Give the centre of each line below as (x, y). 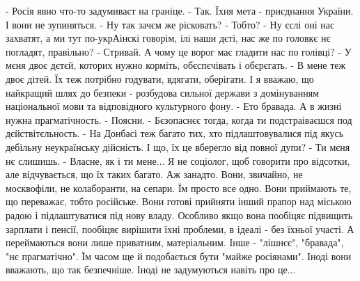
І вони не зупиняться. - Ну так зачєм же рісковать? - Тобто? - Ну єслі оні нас (170, 24)
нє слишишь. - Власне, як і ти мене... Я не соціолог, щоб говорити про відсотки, (178, 160)
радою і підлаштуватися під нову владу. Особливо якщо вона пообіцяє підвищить (179, 215)
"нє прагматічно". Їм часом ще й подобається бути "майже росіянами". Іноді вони (179, 256)
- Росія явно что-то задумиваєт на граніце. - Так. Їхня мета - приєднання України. (180, 10)
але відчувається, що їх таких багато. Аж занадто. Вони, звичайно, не (154, 174)
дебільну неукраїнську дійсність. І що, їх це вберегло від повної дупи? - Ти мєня (178, 146)
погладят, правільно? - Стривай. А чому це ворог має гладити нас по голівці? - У (179, 51)
